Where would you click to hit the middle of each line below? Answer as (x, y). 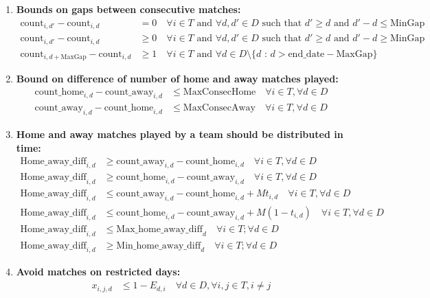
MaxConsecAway (219, 108)
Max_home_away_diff (159, 229)
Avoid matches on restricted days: (98, 272)
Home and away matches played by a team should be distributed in (180, 134)
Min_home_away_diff (159, 245)
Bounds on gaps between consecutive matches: (128, 9)
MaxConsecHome (219, 92)
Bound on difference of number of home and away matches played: (177, 79)
